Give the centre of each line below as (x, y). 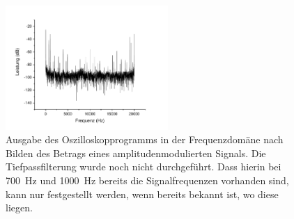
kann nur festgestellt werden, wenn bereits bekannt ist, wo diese (142, 194)
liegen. (19, 208)
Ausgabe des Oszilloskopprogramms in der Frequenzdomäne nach (145, 139)
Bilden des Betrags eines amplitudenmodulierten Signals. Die (136, 153)
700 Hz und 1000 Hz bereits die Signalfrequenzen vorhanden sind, (147, 180)
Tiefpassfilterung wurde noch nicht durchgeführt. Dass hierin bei (144, 167)
